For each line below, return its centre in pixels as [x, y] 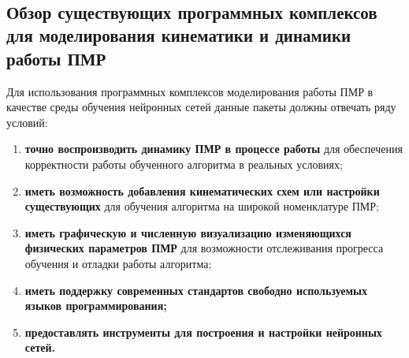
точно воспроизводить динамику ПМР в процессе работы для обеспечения [214, 149]
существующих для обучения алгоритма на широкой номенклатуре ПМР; [202, 206]
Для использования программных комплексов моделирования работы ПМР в [190, 91]
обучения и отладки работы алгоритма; [118, 263]
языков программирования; [96, 306]
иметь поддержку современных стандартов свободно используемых [196, 290]
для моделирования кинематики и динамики [179, 35]
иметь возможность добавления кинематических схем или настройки [202, 190]
